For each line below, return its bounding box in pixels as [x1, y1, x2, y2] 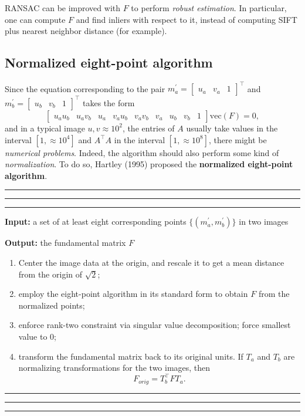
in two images [239, 215, 289, 228]
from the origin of [18, 268, 83, 280]
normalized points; [18, 299, 85, 311]
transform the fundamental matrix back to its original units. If [18, 350, 243, 362]
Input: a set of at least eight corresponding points [5, 215, 187, 228]
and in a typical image [5, 121, 85, 134]
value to [18, 330, 48, 342]
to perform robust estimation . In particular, [131, 2, 287, 13]
